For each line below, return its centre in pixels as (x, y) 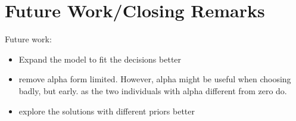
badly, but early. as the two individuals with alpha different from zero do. (153, 90)
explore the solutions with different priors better (107, 111)
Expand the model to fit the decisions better (100, 59)
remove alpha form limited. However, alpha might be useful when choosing (155, 79)
